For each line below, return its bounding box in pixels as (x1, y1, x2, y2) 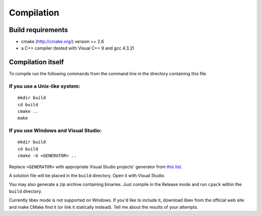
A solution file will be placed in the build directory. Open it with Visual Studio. (9, 173, 166, 178)
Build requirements (9, 26, 68, 34)
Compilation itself (9, 58, 64, 66)
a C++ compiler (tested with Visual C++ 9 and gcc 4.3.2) (21, 45, 134, 51)
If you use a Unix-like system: (9, 83, 81, 90)
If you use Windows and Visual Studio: (9, 127, 102, 134)
